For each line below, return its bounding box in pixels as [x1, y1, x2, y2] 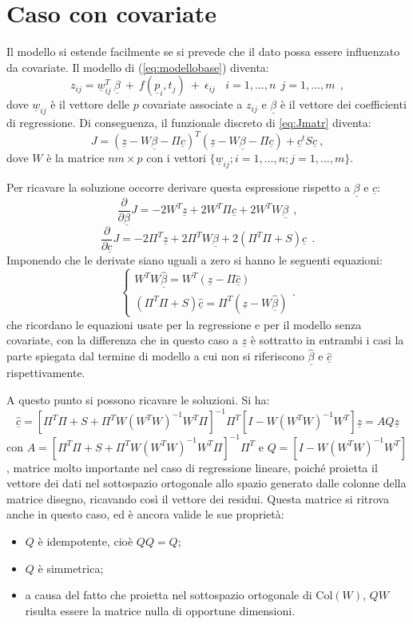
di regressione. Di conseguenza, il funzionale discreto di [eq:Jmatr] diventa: [6, 114, 371, 131]
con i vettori [146, 149, 206, 166]
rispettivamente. [6, 364, 85, 381]
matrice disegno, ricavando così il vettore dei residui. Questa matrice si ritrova [6, 490, 389, 507]
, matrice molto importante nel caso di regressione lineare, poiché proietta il [6, 459, 378, 475]
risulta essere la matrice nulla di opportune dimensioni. [25, 602, 296, 618]
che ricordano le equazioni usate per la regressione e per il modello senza [6, 316, 362, 332]
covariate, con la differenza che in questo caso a [6, 332, 238, 348]
